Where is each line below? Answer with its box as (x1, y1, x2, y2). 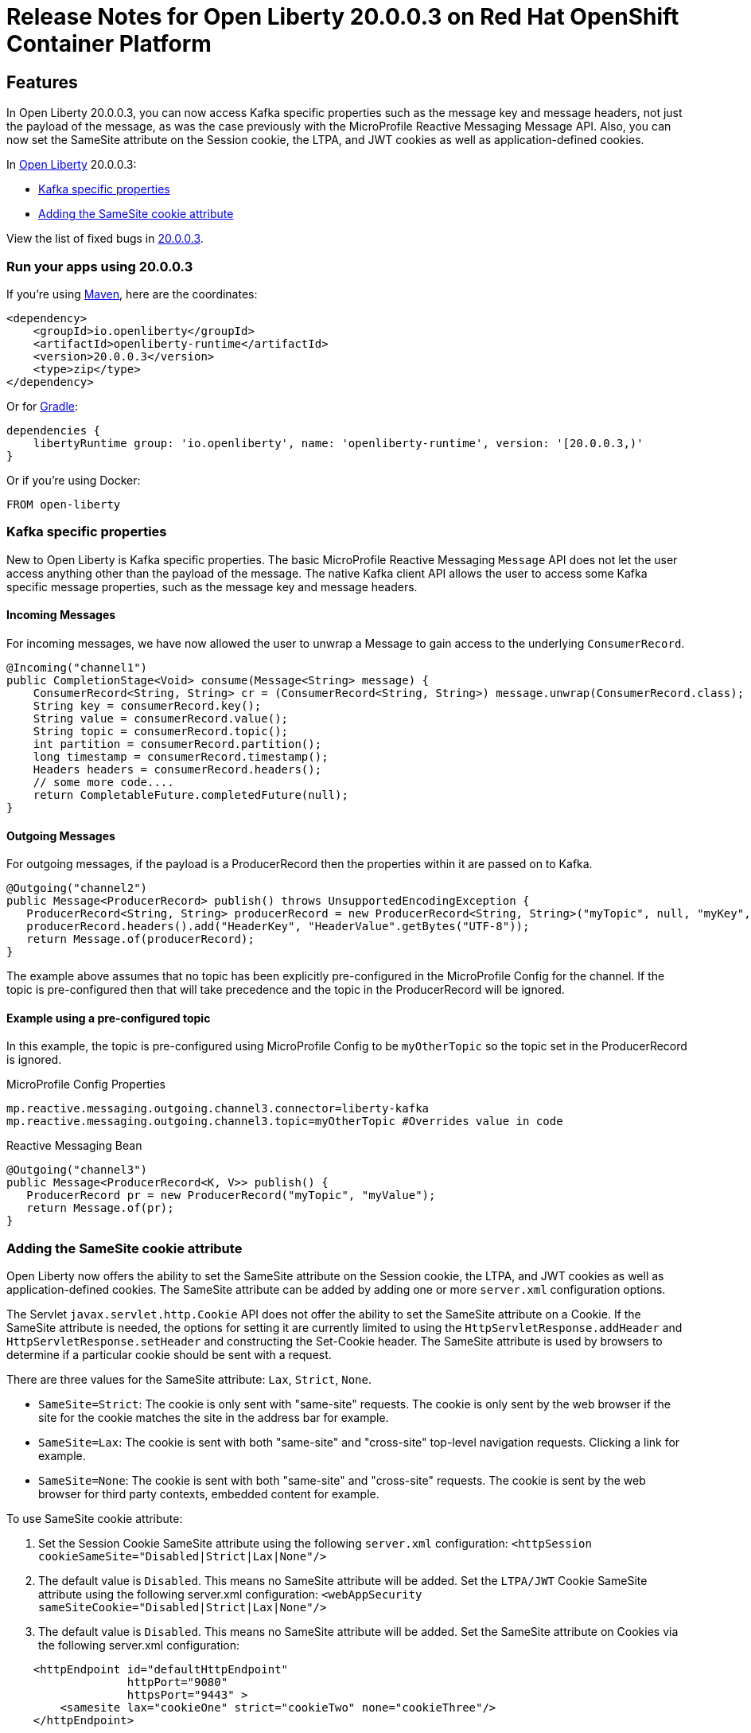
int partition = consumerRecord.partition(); (33, 737, 322, 750)
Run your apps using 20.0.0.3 (6, 258, 193, 275)
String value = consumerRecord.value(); (33, 711, 289, 725)
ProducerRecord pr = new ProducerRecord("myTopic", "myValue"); (26, 1189, 436, 1202)
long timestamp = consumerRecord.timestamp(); (33, 750, 329, 763)
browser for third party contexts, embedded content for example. (38, 1487, 379, 1501)
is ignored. (6, 1053, 62, 1067)
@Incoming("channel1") (6, 660, 148, 674)
